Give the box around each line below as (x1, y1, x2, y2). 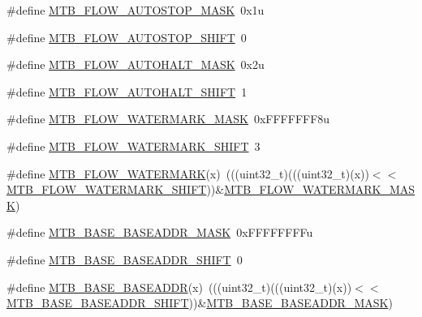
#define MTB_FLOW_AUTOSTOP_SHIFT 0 (6, 28, 247, 45)
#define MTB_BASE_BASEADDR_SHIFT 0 (6, 251, 243, 268)
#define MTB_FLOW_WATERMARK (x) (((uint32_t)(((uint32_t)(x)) (6, 165, 369, 182)
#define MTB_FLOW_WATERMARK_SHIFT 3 (6, 137, 261, 154)
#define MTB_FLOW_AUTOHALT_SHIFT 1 (6, 83, 248, 100)
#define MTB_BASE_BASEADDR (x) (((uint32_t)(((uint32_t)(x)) (6, 278, 352, 295)
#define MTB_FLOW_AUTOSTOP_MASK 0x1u (6, 2, 265, 18)
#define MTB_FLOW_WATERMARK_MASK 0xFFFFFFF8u (6, 110, 330, 127)
